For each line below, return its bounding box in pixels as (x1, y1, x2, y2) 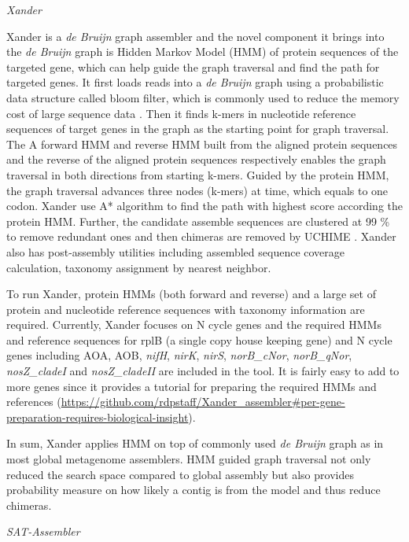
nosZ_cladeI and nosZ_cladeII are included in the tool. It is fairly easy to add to (6, 363, 400, 379)
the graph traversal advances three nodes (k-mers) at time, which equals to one (6, 182, 389, 198)
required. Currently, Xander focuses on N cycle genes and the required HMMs (6, 316, 381, 333)
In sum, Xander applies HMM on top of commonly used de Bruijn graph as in (6, 435, 384, 452)
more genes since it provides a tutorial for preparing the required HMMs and (6, 378, 377, 394)
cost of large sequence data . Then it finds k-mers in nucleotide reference (6, 105, 356, 121)
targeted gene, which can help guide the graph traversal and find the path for (6, 58, 380, 75)
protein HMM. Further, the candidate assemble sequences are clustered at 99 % (6, 212, 390, 229)
